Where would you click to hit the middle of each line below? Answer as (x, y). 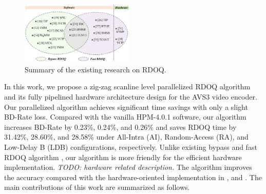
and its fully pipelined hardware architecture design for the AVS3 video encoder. (131, 97)
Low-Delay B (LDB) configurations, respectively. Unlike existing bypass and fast (131, 147)
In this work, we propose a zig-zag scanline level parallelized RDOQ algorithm (127, 86)
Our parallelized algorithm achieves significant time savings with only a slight (126, 106)
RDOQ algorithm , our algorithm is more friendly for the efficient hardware (123, 157)
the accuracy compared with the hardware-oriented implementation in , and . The (133, 177)
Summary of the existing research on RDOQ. (96, 69)
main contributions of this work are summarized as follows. (97, 187)
